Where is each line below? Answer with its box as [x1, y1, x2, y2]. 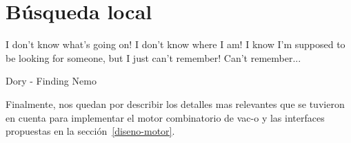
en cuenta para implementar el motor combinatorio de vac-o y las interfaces [6, 110, 325, 124]
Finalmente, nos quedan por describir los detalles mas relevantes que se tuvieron [6, 96, 345, 111]
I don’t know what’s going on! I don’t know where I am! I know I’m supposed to [6, 37, 345, 52]
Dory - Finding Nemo [6, 74, 97, 88]
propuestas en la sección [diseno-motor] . [6, 124, 175, 138]
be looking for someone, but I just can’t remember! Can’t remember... [6, 50, 301, 65]
